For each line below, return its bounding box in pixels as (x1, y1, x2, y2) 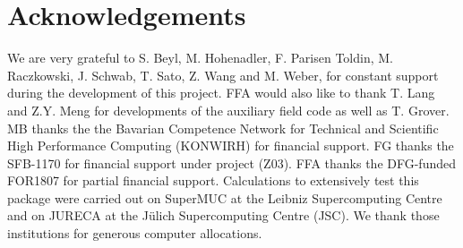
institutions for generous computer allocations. (7, 224, 262, 243)
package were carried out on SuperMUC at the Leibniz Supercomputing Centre (7, 188, 442, 207)
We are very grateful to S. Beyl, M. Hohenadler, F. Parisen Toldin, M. (7, 48, 394, 67)
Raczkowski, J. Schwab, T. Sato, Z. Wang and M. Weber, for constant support (7, 65, 439, 84)
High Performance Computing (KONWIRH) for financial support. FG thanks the (7, 136, 454, 155)
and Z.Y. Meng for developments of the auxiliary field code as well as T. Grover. (7, 100, 450, 119)
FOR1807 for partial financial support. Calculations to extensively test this (7, 171, 419, 190)
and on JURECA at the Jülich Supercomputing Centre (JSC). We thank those (7, 206, 440, 225)
